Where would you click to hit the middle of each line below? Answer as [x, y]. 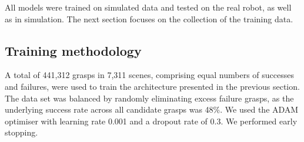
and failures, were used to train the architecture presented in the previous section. [152, 86]
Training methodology [73, 50]
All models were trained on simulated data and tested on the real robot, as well [148, 7]
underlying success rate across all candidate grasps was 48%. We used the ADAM [152, 109]
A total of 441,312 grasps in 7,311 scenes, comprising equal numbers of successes [149, 75]
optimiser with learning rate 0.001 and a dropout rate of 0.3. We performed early [151, 121]
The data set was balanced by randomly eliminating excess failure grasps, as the [149, 98]
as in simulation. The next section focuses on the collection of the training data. [149, 18]
